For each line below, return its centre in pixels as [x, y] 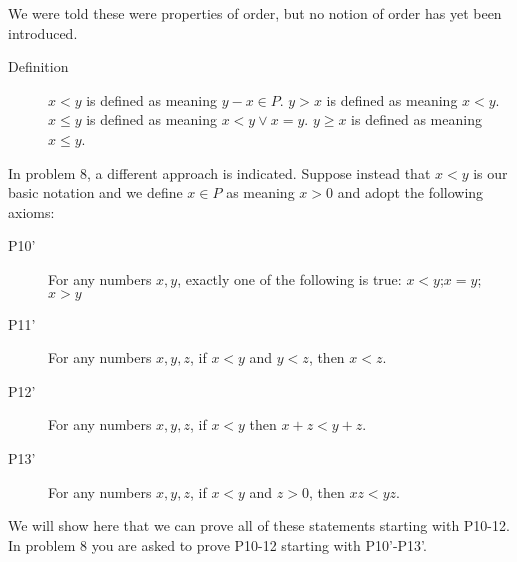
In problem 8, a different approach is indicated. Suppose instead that [219, 172]
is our [490, 172]
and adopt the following [410, 192]
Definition [38, 66]
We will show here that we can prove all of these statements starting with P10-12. [259, 525]
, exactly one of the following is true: [289, 278]
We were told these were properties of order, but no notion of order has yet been [255, 13]
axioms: [31, 211]
